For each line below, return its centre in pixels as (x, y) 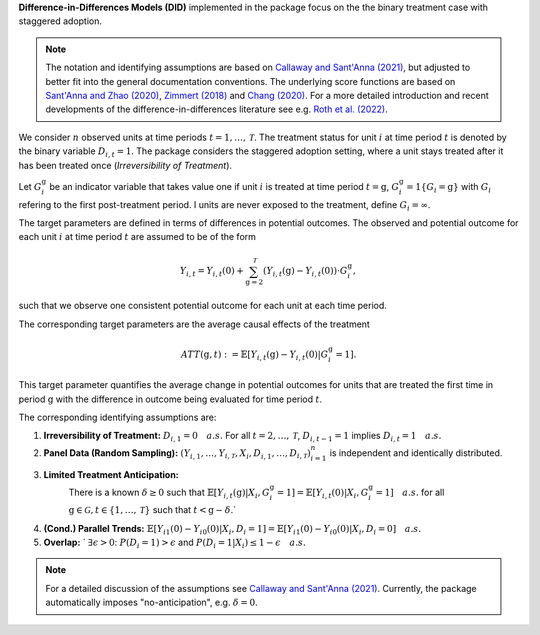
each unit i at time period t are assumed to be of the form (137, 237)
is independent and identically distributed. (416, 452)
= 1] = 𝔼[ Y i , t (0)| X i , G (322, 493)
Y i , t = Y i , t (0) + (212, 272)
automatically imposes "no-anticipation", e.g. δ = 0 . (152, 602)
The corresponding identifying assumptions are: (117, 417)
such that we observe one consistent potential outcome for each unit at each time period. (202, 306)
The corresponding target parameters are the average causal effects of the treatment (194, 324)
